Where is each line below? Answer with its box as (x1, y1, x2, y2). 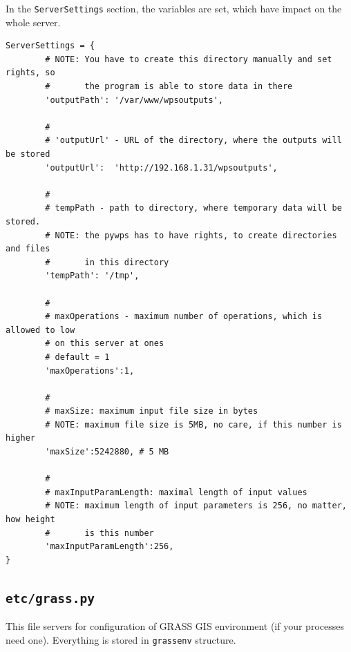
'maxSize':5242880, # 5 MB (45, 447, 169, 457)
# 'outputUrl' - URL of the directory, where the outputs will (45, 135, 342, 146)
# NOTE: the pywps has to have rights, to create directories (45, 230, 337, 240)
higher (6, 433, 35, 443)
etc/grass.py (6, 591, 95, 606)
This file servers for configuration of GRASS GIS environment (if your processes (6, 619, 344, 633)
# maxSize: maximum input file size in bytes (45, 406, 258, 416)
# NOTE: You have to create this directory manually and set (45, 54, 332, 64)
